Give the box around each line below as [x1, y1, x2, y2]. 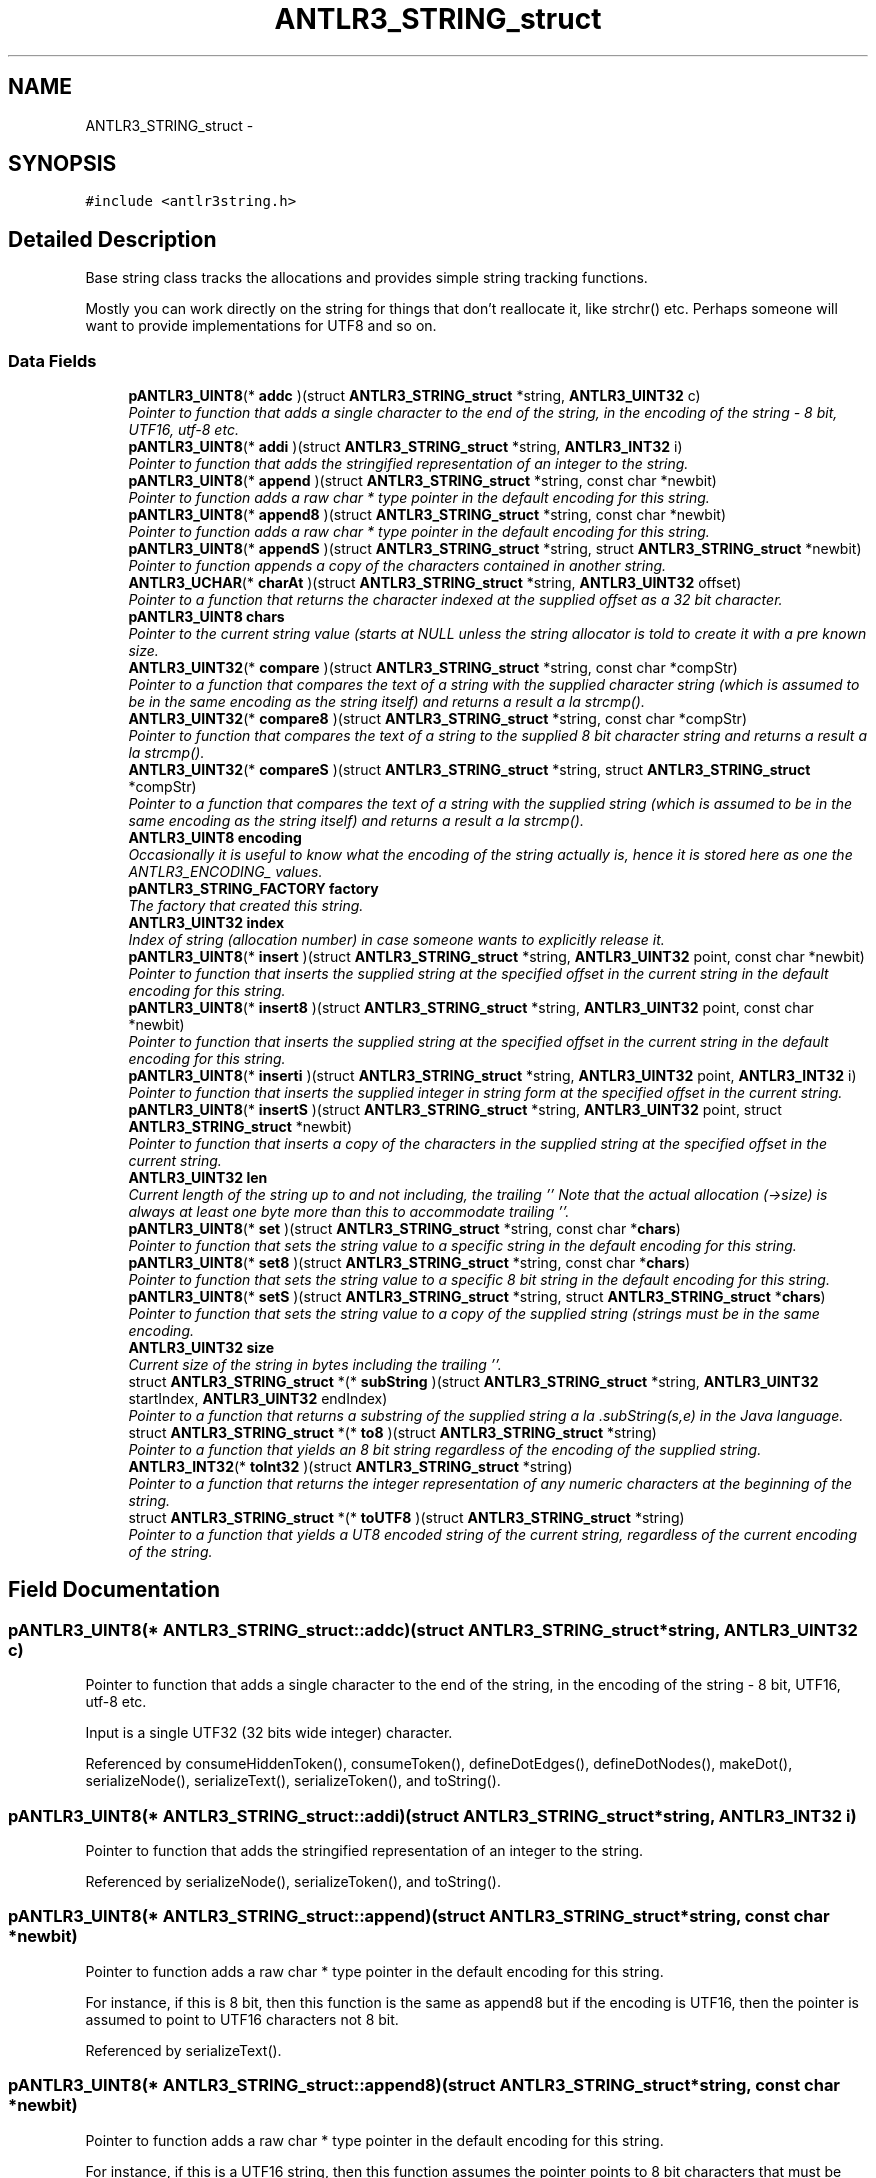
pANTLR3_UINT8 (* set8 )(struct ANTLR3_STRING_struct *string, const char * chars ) [128, 1254, 691, 1272]
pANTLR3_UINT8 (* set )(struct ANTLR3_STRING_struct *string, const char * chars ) [128, 1220, 681, 1238]
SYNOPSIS [8, 151, 117, 177]
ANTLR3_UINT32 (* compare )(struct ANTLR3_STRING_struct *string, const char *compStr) [128, 659, 738, 677]
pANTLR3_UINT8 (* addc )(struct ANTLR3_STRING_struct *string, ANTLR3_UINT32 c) [128, 387, 701, 405]
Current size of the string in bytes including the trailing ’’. [128, 1356, 502, 1374]
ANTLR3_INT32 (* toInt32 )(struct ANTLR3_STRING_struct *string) [128, 1458, 573, 1476]
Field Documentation [8, 1577, 220, 1603]
